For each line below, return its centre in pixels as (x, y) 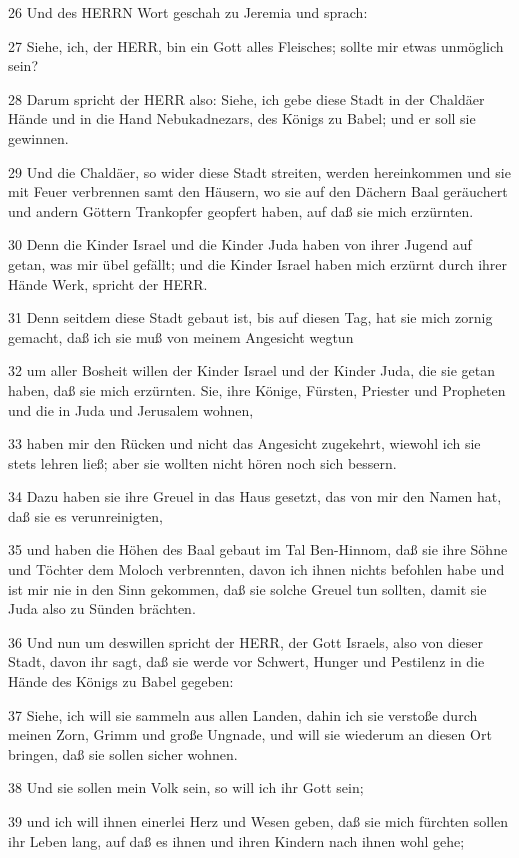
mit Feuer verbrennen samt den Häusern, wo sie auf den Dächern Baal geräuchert (258, 191)
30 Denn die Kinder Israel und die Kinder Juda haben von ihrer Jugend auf (240, 244)
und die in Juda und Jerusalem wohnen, (131, 409)
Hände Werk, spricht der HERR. (108, 283)
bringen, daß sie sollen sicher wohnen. (123, 753)
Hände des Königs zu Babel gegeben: (121, 681)
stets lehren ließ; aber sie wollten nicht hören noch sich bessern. (202, 462)
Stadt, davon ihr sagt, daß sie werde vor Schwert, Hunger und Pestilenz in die (246, 661)
